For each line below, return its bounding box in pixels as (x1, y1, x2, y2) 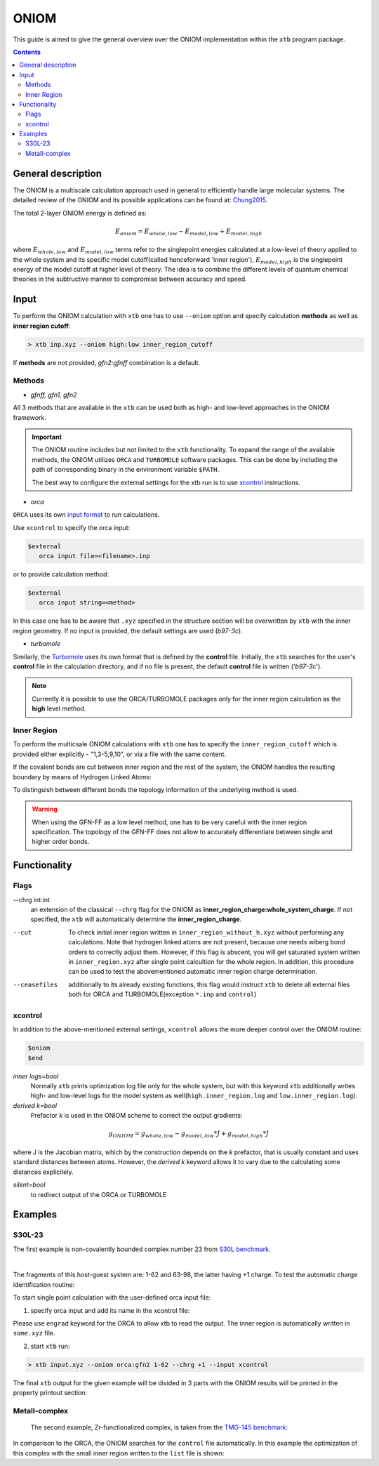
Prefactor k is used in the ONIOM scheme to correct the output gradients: (30, 1111, 243, 1120)
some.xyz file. (13, 1329, 55, 1338)
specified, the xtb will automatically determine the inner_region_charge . (30, 915, 242, 923)
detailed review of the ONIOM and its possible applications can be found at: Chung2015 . (13, 196, 268, 204)
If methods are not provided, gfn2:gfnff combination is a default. (13, 358, 201, 366)
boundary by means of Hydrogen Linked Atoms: (13, 772, 152, 781)
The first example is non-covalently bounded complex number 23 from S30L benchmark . (13, 1245, 271, 1253)
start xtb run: (30, 1342, 70, 1350)
